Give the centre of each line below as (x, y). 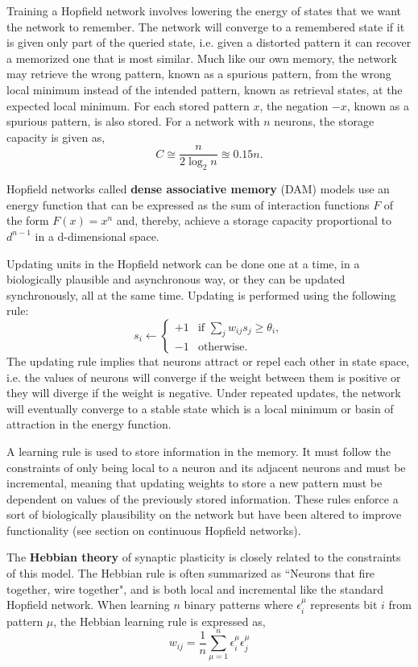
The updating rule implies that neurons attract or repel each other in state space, (208, 360)
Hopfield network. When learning (88, 605)
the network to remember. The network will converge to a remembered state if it (206, 26)
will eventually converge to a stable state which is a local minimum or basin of (200, 408)
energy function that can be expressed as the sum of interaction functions (188, 204)
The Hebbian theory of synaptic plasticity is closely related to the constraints (204, 557)
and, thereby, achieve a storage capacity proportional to (254, 220)
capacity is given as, (56, 137)
